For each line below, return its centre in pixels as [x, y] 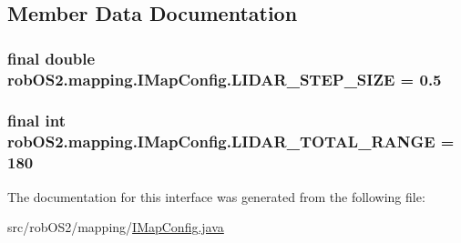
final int [36, 121]
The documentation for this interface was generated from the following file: [216, 196]
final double [51, 58]
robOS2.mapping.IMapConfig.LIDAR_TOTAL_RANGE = [231, 142]
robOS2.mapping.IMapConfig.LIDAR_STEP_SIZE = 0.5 [225, 79]
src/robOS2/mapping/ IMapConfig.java [116, 227]
